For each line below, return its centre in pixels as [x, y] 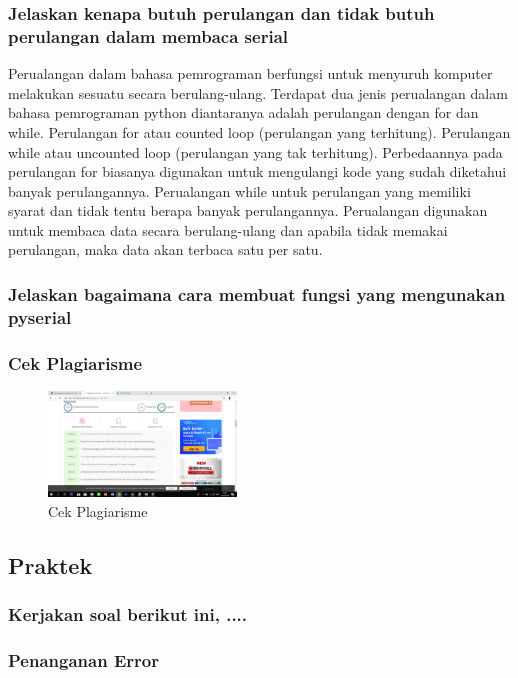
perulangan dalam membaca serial [148, 35]
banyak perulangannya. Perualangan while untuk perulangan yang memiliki [239, 190]
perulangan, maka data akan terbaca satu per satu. [165, 249]
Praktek [50, 564]
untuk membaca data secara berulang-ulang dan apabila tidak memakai [228, 229]
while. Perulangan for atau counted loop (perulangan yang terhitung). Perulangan [259, 131]
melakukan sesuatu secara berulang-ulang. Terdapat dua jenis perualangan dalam [258, 92]
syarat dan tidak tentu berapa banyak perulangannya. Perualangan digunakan [248, 210]
